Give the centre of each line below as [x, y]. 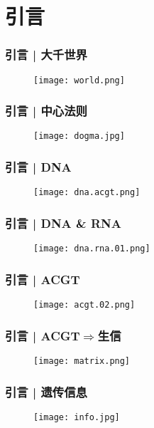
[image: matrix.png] [82, 361]
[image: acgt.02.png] [84, 305]
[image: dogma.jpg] [79, 136]
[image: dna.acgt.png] [87, 193]
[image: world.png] [79, 80]
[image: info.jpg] [77, 417]
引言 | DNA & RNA [64, 223]
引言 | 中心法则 [46, 111]
